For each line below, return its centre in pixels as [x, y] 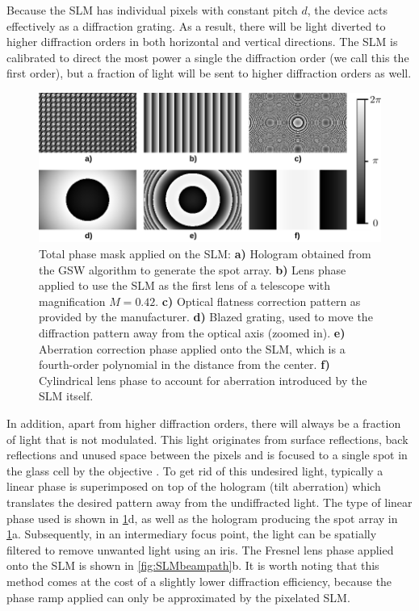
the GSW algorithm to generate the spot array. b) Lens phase [193, 269]
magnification [72, 301]
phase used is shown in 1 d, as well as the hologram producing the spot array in [202, 518]
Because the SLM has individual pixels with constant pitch [152, 10]
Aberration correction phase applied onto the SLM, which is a [192, 348]
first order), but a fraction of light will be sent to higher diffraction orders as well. [209, 73]
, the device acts [347, 10]
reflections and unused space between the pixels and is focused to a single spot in [207, 455]
